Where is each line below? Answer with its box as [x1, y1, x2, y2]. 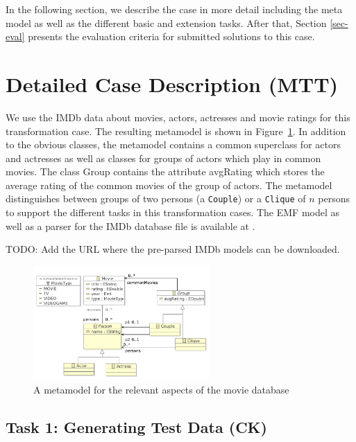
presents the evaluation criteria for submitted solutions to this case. [28, 29, 315, 44]
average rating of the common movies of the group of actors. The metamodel [6, 177, 332, 192]
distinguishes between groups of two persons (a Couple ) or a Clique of [6, 191, 306, 206]
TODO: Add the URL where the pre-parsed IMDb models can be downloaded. [6, 242, 340, 256]
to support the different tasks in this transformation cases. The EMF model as [6, 205, 340, 220]
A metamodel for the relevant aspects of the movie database [33, 382, 289, 397]
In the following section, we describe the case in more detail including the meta [6, 2, 343, 16]
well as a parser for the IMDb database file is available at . [6, 218, 255, 233]
